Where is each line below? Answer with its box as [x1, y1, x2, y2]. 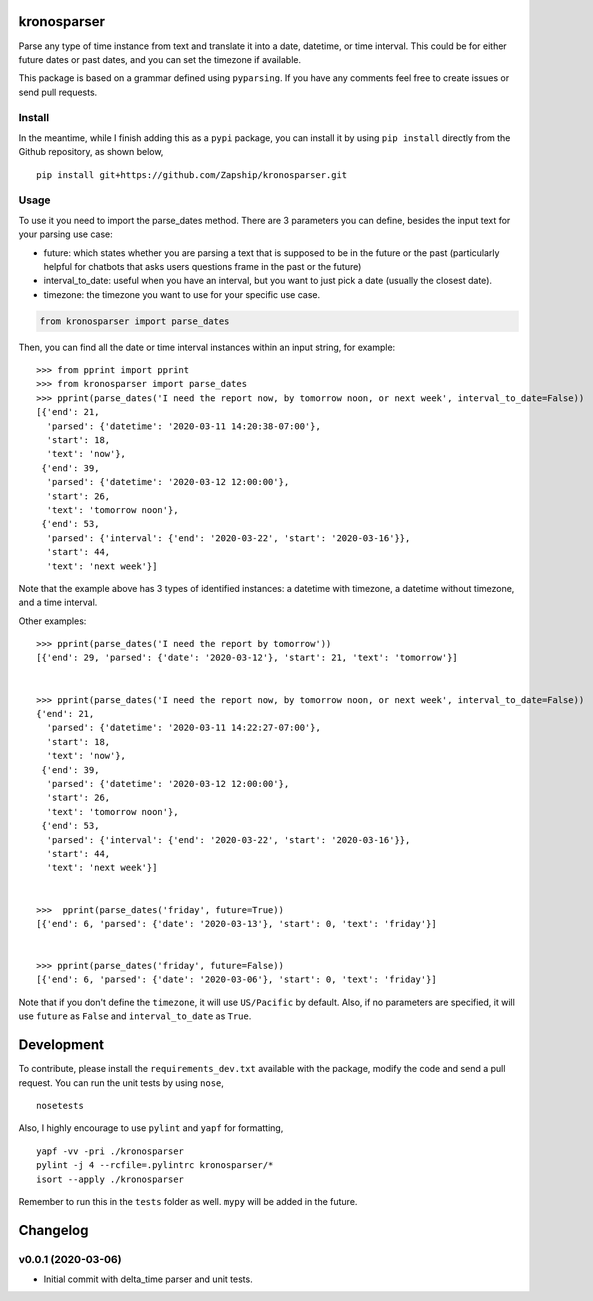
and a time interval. [18, 596, 98, 609]
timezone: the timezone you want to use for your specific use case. [43, 288, 321, 300]
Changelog [18, 1221, 89, 1239]
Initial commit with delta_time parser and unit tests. [43, 1273, 254, 1285]
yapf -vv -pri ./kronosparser [36, 1145, 185, 1157]
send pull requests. [18, 86, 98, 98]
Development [18, 1036, 105, 1054]
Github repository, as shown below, [18, 146, 164, 158]
